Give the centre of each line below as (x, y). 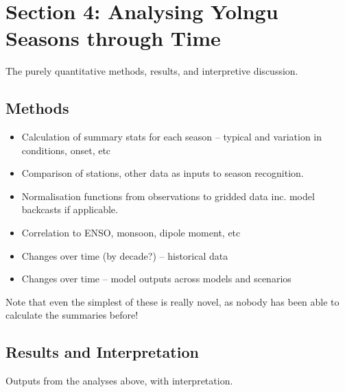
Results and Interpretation (102, 352)
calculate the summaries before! (72, 315)
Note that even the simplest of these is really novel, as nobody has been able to (172, 301)
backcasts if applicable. (70, 209)
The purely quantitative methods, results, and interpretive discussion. (152, 71)
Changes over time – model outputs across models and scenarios (156, 279)
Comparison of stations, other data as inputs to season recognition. (163, 173)
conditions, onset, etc (66, 150)
